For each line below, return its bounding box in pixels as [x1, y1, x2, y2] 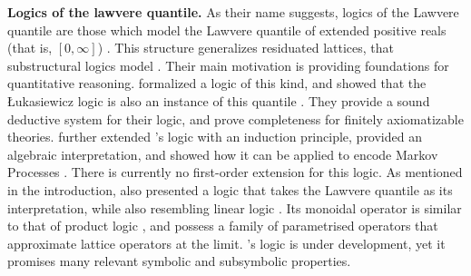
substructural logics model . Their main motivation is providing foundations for [7, 55, 449, 74]
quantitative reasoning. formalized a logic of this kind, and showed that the [7, 74, 427, 93]
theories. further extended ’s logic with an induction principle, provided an [7, 127, 422, 146]
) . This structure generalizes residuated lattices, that [97, 38, 395, 57]
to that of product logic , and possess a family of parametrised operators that [7, 216, 438, 235]
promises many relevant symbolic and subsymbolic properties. [7, 251, 351, 271]
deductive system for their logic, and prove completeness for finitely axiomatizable [7, 109, 464, 128]
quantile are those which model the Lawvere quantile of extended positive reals [7, 20, 446, 39]
